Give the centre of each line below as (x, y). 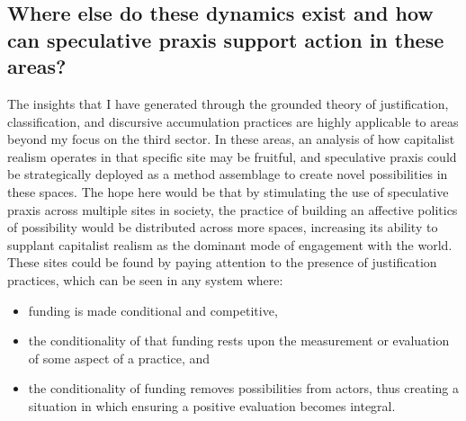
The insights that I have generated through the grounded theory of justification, (228, 103)
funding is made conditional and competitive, (153, 310)
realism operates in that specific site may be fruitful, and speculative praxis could (232, 156)
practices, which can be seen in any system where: (145, 279)
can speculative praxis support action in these (226, 39)
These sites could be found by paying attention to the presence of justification (222, 262)
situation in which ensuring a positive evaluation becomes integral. (212, 405)
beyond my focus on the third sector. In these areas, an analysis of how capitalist (231, 139)
